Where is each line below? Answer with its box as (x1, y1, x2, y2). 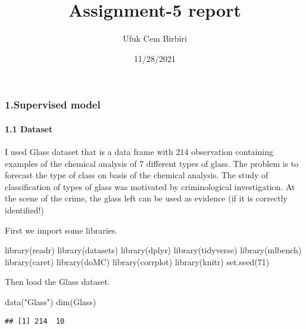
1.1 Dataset (5, 122, 53, 135)
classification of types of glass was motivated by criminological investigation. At (5, 180, 295, 193)
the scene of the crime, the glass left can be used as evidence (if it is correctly (5, 192, 288, 204)
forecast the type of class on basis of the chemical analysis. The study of (5, 169, 268, 181)
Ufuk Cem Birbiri (123, 32, 187, 45)
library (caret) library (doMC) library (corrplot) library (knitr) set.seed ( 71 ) (5, 255, 270, 268)
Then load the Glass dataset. (5, 275, 110, 288)
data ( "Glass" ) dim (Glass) (5, 295, 96, 308)
